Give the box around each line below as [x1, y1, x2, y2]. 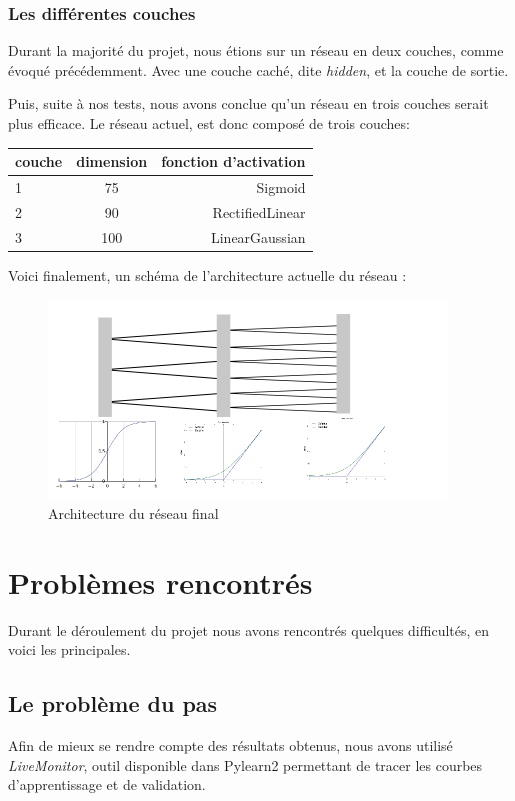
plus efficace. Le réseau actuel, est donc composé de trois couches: [8, 113, 410, 133]
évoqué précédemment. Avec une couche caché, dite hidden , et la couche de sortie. [8, 59, 509, 80]
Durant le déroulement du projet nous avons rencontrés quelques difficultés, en [8, 619, 490, 640]
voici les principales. [8, 639, 131, 660]
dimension [76, 151, 148, 172]
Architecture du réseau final [48, 502, 219, 523]
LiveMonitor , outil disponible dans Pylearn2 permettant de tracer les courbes [8, 754, 483, 775]
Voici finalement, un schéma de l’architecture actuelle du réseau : [8, 264, 407, 285]
